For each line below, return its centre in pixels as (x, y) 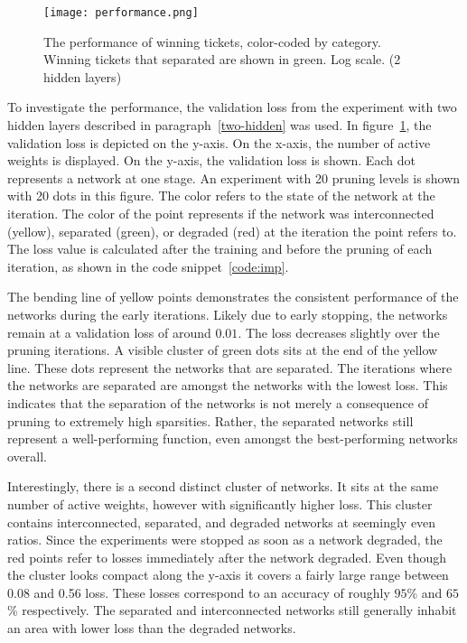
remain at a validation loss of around (109, 332)
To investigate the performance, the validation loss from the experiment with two (232, 107)
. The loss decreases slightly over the (339, 332)
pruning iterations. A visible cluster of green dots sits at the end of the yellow (223, 350)
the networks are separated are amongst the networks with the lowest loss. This (228, 385)
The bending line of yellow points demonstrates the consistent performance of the (233, 297)
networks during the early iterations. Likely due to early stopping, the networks (228, 314)
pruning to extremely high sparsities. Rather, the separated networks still (210, 420)
